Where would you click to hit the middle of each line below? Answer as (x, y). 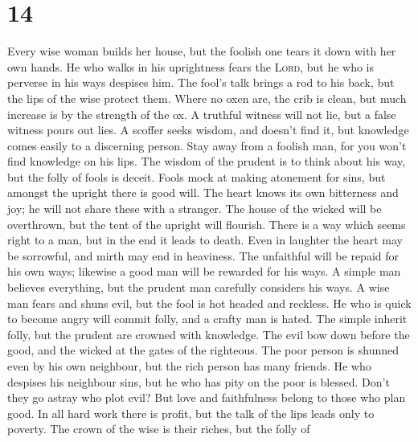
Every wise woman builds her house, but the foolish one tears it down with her (202, 51)
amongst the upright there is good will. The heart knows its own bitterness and (203, 192)
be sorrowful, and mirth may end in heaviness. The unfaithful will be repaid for (203, 255)
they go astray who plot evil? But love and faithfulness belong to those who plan (207, 397)
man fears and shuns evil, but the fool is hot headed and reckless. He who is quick (209, 303)
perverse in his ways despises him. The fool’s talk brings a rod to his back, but (201, 82)
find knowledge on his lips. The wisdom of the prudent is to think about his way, (207, 161)
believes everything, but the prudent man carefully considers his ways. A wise (199, 287)
